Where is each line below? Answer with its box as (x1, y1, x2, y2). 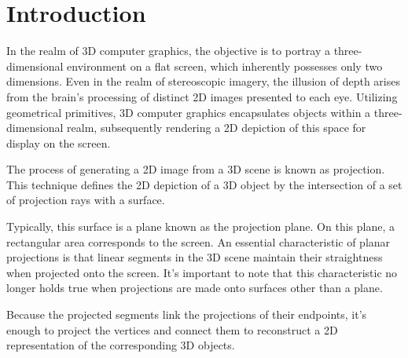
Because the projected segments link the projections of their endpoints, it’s (6, 306, 367, 323)
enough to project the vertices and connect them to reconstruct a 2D (6, 321, 338, 338)
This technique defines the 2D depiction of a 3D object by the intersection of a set (6, 176, 402, 192)
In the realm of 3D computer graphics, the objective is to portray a (6, 42, 330, 59)
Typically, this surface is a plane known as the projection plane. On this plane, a (6, 218, 395, 235)
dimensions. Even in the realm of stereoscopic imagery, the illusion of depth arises (6, 73, 400, 89)
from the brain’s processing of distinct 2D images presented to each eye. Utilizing (6, 88, 398, 104)
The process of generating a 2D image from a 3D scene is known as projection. (6, 161, 385, 177)
